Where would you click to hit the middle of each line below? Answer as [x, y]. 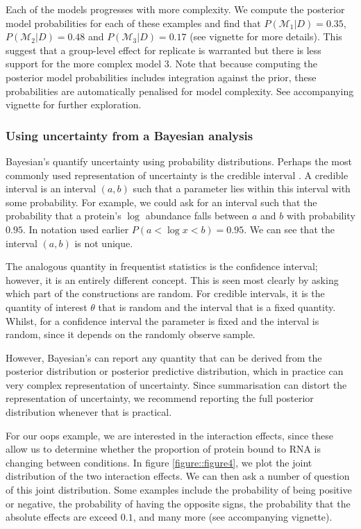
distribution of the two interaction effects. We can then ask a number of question [178, 476]
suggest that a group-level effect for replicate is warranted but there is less [163, 50]
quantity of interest [47, 307]
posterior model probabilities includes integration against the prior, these [161, 77]
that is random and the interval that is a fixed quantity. [217, 307]
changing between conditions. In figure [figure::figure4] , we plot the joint [159, 462]
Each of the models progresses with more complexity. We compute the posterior [175, 9]
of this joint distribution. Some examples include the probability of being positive [179, 490]
